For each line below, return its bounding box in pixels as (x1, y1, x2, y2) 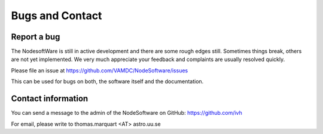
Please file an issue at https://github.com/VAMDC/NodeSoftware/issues (11, 66, 188, 74)
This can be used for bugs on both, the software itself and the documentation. (11, 78, 204, 85)
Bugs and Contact (11, 9, 102, 22)
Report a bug (11, 32, 60, 42)
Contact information (11, 93, 89, 104)
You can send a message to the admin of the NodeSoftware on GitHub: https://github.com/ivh (11, 109, 242, 117)
